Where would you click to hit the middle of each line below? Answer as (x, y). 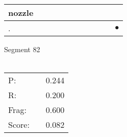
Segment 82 (22, 49)
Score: (19, 125)
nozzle (21, 13)
